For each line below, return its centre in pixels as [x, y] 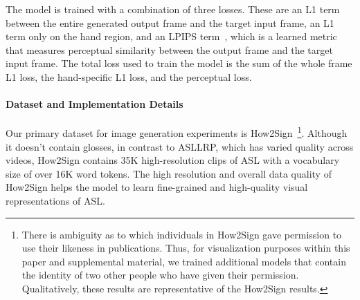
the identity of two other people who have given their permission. [160, 275]
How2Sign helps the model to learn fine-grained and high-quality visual [157, 187]
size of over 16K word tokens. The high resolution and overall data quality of [169, 173]
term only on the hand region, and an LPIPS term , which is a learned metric [171, 36]
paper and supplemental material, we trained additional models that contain [184, 261]
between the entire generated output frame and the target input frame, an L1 [170, 22]
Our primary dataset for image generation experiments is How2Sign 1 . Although [177, 132]
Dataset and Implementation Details [94, 104]
